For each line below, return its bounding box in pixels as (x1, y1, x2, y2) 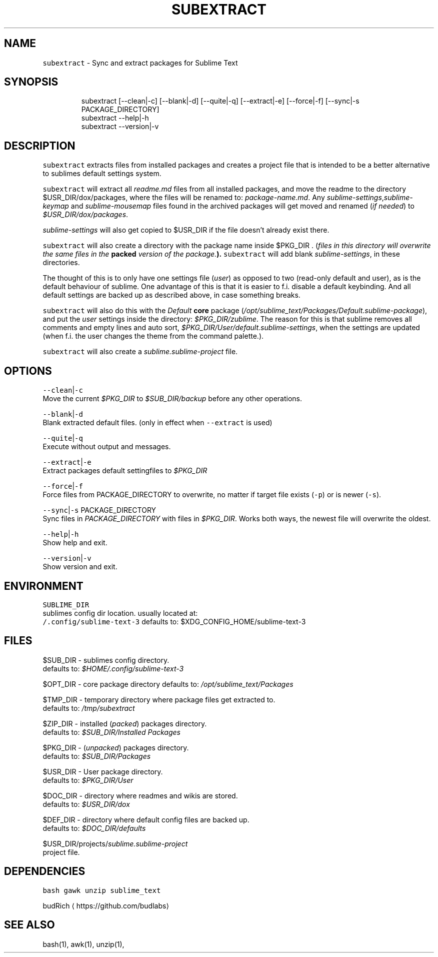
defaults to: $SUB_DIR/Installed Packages (42, 727, 180, 736)
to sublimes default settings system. (42, 169, 161, 178)
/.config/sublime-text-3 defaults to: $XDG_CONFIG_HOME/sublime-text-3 (42, 617, 306, 626)
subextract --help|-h (81, 114, 149, 123)
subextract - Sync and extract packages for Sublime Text (42, 58, 238, 67)
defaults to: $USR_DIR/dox (42, 799, 130, 808)
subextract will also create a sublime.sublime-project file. (42, 347, 238, 356)
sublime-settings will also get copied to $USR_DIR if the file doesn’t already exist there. (42, 226, 329, 235)
